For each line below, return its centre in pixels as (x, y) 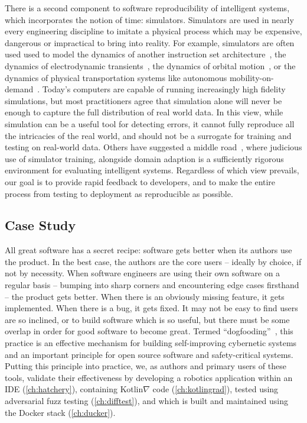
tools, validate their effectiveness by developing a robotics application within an (149, 377)
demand (19, 89)
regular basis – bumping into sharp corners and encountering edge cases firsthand (152, 285)
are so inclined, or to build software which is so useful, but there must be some (147, 319)
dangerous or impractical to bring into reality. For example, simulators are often (150, 42)
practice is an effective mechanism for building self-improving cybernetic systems (151, 343)
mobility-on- (252, 77)
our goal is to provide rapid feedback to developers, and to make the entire (140, 181)
